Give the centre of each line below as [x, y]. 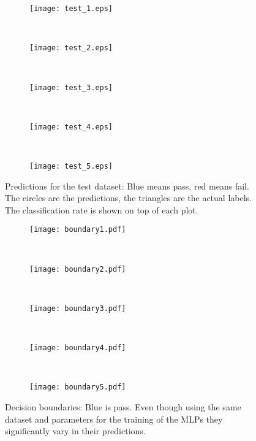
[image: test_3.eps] [71, 87]
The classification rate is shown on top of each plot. [102, 209]
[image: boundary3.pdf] [78, 308]
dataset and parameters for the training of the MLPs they [114, 419]
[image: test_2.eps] [71, 48]
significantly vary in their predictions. [75, 431]
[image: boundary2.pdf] [78, 269]
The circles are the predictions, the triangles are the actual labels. [128, 198]
